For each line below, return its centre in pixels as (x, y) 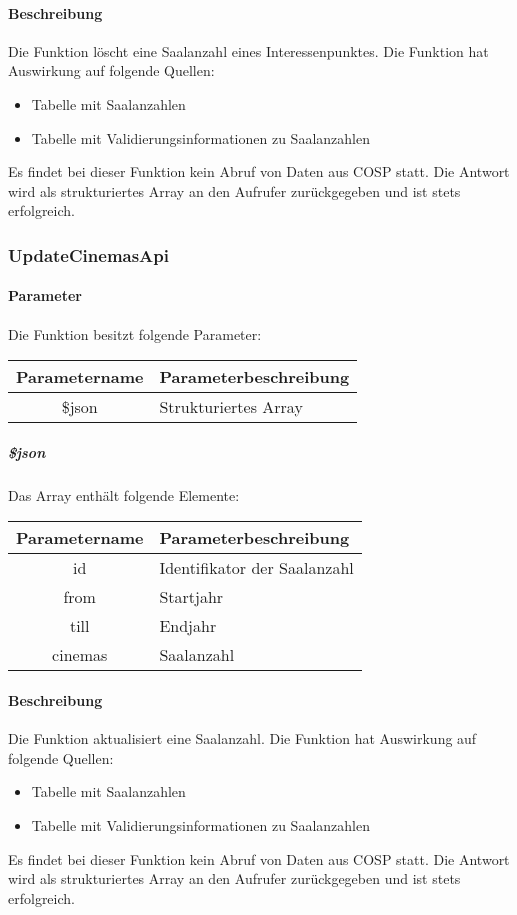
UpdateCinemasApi (89, 254)
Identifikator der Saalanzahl (256, 568)
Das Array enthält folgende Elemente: (124, 494)
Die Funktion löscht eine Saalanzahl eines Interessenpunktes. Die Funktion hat (248, 50)
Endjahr (188, 626)
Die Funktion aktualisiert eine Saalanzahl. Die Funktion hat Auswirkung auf (242, 738)
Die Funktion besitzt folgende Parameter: (135, 333)
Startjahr (191, 597)
